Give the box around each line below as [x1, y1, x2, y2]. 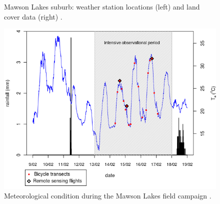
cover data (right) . [4, 11, 62, 22]
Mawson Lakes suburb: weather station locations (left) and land [4, 2, 200, 12]
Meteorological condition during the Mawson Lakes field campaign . [4, 190, 211, 201]
